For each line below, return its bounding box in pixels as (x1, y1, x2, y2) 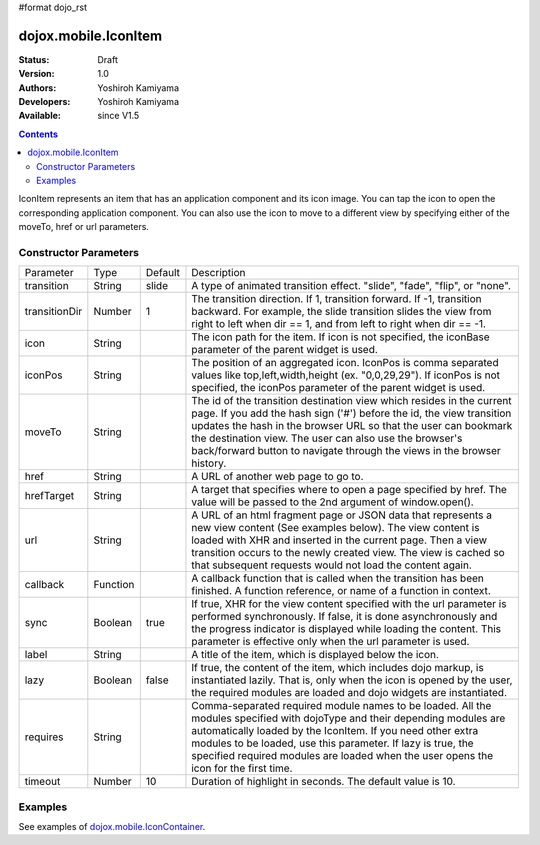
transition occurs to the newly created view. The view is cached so (191, 546, 505, 560)
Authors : (18, 81, 57, 94)
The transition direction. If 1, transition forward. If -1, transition (191, 292, 482, 306)
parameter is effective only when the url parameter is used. (191, 635, 470, 649)
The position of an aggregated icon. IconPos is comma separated (191, 356, 499, 370)
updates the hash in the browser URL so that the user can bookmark (191, 419, 513, 433)
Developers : (18, 96, 71, 108)
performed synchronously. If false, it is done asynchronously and (191, 610, 498, 624)
